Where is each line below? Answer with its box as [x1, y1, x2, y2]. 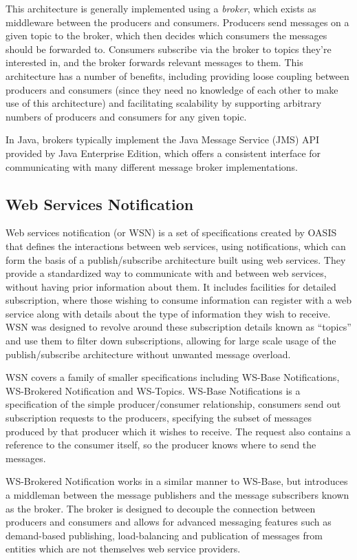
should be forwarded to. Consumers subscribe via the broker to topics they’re [6, 41, 332, 56]
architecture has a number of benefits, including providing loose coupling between [6, 68, 349, 83]
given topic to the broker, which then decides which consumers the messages [6, 28, 327, 43]
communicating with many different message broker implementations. [6, 159, 298, 174]
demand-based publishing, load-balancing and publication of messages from [6, 528, 323, 542]
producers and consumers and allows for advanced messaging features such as [6, 515, 332, 529]
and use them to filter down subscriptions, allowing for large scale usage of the [6, 333, 336, 348]
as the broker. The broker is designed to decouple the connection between [6, 501, 316, 515]
